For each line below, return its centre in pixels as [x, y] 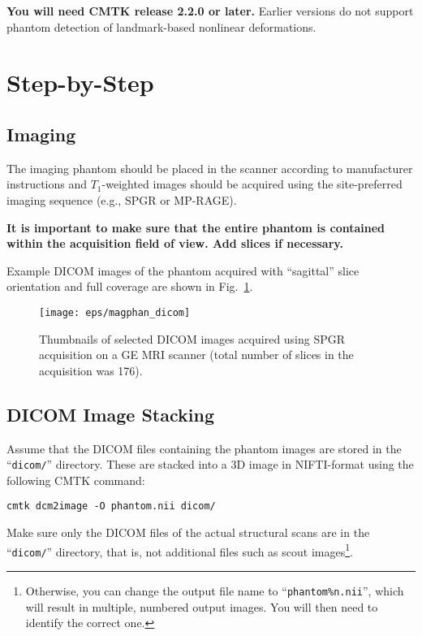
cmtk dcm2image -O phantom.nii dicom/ [111, 506]
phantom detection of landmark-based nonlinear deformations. [161, 26]
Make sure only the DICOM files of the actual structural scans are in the [188, 532]
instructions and [47, 184]
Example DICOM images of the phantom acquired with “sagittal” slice [183, 270]
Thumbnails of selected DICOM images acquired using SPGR [192, 338]
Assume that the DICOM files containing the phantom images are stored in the [204, 448]
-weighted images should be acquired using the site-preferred [252, 184]
